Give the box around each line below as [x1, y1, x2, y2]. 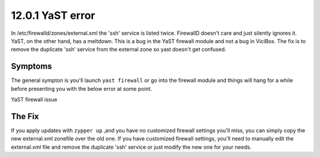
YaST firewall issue [11, 96, 57, 103]
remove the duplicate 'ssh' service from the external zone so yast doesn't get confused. [11, 46, 226, 53]
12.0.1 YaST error [11, 9, 95, 22]
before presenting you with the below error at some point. [11, 85, 152, 92]
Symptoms [11, 61, 53, 71]
